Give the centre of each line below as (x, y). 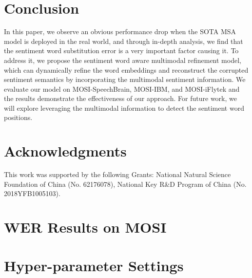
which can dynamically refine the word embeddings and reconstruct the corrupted (126, 69)
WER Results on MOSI (85, 227)
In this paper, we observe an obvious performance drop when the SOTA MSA (120, 31)
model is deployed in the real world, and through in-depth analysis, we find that (124, 41)
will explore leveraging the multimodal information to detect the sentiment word (124, 108)
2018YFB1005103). (32, 193)
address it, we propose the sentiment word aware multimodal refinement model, (123, 60)
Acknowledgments (65, 151)
